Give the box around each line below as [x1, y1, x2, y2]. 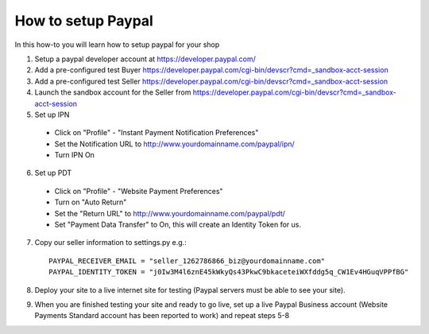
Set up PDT [34, 168, 72, 178]
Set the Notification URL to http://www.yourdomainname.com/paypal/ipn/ [54, 139, 296, 149]
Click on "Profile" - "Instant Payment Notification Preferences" [54, 128, 259, 138]
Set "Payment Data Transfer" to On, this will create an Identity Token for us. [54, 219, 302, 230]
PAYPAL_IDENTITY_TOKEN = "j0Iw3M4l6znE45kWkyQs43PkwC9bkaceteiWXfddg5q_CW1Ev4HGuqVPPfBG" [48, 267, 409, 277]
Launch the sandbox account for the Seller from [34, 87, 191, 97]
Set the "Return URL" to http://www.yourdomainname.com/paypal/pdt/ [54, 208, 286, 218]
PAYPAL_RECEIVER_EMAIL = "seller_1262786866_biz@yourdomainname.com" [48, 256, 326, 266]
